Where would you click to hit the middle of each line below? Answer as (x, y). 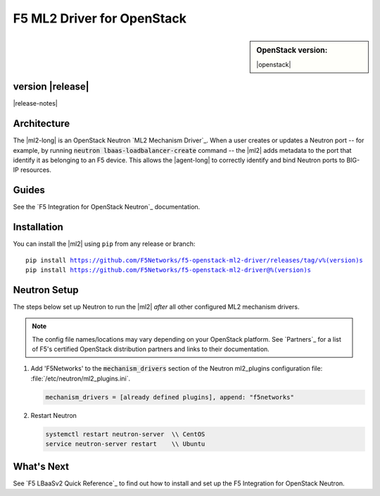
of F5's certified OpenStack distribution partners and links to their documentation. (151, 349)
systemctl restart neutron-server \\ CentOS (125, 434)
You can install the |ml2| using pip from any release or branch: (104, 244)
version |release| (51, 87)
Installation (38, 227)
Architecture (42, 124)
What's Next (41, 466)
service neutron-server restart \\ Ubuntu (125, 444)
